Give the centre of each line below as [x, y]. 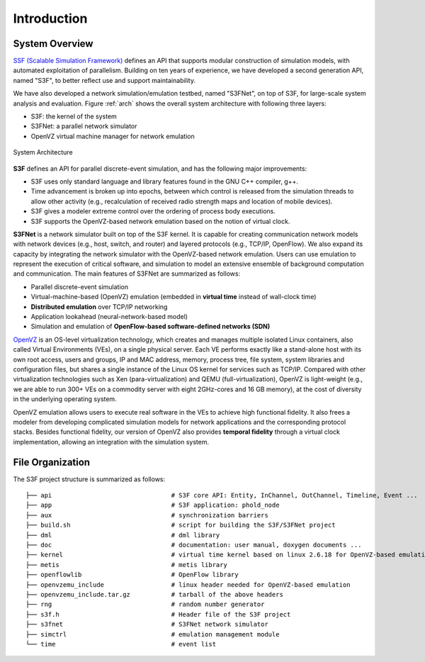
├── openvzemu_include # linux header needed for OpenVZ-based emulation [188, 584]
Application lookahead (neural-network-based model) [109, 317]
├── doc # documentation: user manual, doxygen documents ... [194, 545]
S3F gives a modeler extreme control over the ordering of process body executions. [153, 211]
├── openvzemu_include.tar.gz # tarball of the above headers [154, 594]
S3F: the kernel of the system [74, 116]
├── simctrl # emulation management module [153, 634]
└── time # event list [121, 644]
